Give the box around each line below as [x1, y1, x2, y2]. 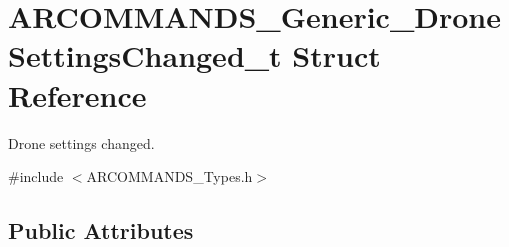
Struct [292, 35, 381, 76]
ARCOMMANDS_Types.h [86, 166, 253, 187]
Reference [8, 74, 147, 115]
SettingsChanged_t [8, 35, 282, 76]
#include [8, 166, 64, 187]
